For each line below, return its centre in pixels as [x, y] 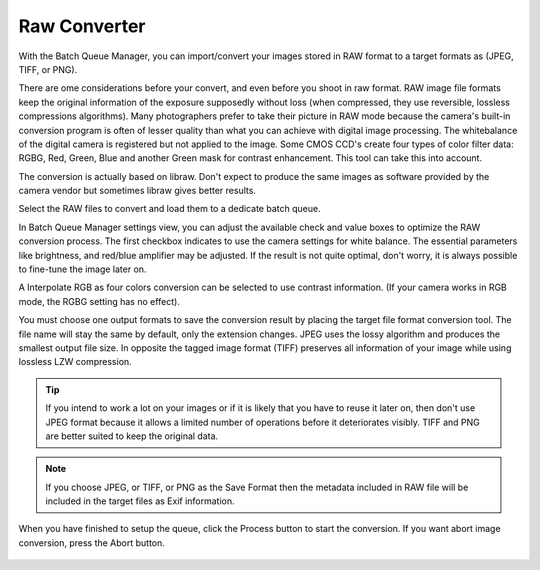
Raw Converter [82, 26]
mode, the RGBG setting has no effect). [99, 301]
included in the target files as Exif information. [140, 501]
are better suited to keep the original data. [132, 436]
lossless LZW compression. [75, 362]
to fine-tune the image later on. [82, 269]
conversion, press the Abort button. [91, 542]
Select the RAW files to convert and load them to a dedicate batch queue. [169, 209]
